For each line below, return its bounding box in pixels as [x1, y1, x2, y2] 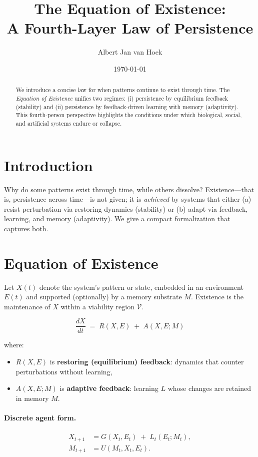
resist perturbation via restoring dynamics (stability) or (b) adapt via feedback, [4, 203, 248, 214]
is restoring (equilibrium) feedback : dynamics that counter [49, 356, 244, 367]
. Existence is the [190, 291, 243, 302]
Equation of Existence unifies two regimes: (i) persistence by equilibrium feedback [15, 94, 228, 102]
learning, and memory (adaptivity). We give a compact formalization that [4, 213, 230, 224]
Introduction [4, 155, 93, 175]
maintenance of [4, 301, 50, 311]
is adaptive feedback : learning [59, 383, 158, 393]
